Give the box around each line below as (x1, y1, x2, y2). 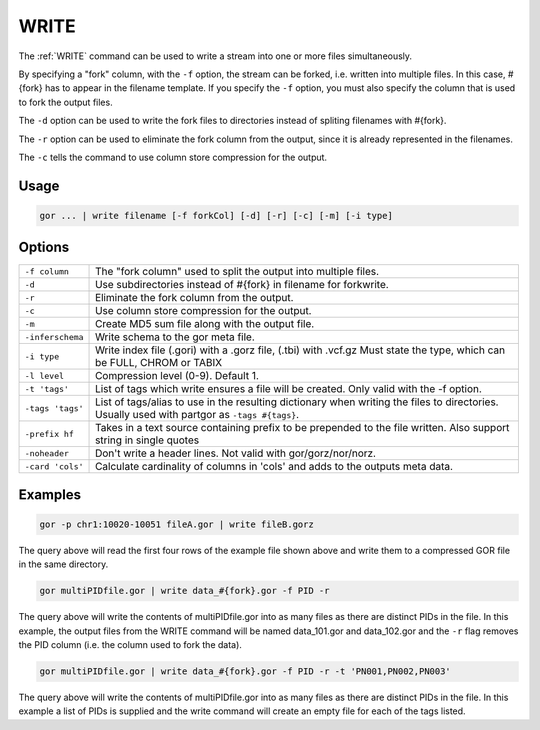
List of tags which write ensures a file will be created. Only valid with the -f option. (95, 382, 482, 396)
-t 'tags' (24, 383, 70, 394)
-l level (24, 370, 65, 381)
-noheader (24, 448, 70, 459)
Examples (18, 486, 82, 503)
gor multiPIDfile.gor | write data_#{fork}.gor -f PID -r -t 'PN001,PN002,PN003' (39, 666, 452, 677)
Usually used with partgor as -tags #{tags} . (95, 408, 300, 422)
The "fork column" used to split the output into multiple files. (95, 265, 380, 279)
